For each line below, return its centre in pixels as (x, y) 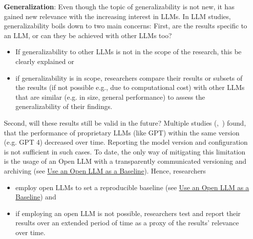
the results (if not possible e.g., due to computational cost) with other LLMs (130, 87)
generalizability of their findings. (64, 106)
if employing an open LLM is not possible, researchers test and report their (128, 213)
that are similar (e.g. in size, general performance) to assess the (110, 97)
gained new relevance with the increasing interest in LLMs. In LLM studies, (117, 16)
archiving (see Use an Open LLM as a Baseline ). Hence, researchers (105, 170)
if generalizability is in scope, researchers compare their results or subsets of (129, 77)
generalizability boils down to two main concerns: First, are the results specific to (126, 26)
